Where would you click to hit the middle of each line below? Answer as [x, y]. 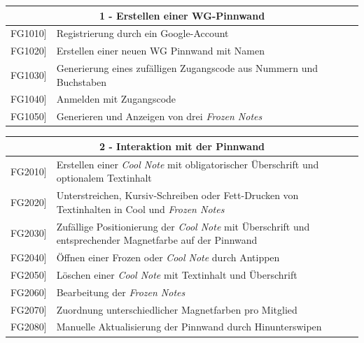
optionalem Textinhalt [104, 178]
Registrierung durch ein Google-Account [142, 33]
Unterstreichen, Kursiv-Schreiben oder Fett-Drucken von [177, 195]
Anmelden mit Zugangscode [116, 99]
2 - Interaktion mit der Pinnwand [182, 146]
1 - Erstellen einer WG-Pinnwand [182, 15]
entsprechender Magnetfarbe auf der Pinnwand [157, 240]
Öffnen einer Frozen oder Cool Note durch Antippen [168, 257]
